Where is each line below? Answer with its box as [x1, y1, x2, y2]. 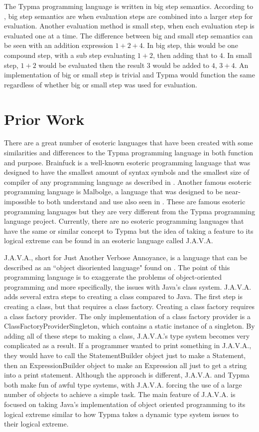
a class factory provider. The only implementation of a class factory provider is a [4, 311, 251, 321]
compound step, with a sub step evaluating [4, 49, 135, 60]
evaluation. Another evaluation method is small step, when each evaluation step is [4, 20, 255, 31]
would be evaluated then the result [38, 59, 145, 70]
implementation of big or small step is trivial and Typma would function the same [4, 69, 255, 80]
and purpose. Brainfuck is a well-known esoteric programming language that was [4, 157, 251, 167]
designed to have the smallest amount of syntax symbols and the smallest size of [4, 167, 250, 177]
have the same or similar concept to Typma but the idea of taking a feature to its [4, 225, 254, 236]
